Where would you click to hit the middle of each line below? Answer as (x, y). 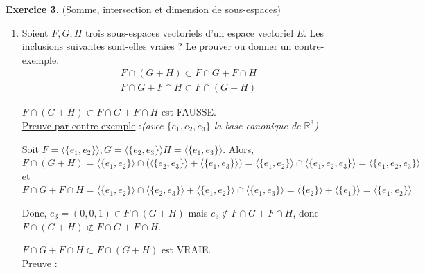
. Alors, (238, 148)
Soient (35, 32)
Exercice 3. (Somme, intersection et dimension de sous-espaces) (143, 9)
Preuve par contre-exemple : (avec (93, 126)
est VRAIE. (186, 249)
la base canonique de (257, 126)
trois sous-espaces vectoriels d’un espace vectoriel (190, 32)
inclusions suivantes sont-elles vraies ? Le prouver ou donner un (157, 46)
